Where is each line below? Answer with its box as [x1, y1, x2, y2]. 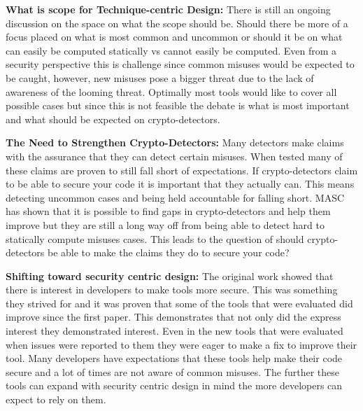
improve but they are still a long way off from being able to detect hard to [6, 217, 325, 232]
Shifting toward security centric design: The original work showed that [6, 268, 334, 283]
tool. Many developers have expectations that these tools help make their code [6, 351, 343, 365]
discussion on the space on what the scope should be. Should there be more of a [6, 15, 348, 30]
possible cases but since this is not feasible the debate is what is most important [6, 98, 350, 113]
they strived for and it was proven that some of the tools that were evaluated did [6, 295, 353, 310]
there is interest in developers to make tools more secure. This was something [6, 282, 338, 297]
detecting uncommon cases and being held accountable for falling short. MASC [6, 190, 345, 204]
